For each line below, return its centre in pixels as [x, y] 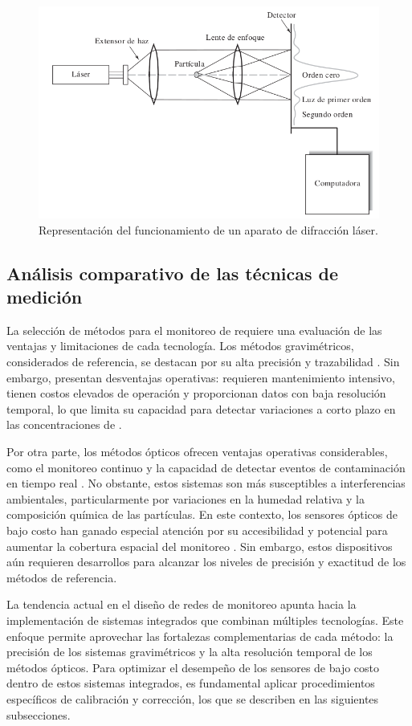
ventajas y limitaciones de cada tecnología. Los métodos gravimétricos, [180, 346]
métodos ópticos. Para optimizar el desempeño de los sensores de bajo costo [193, 667]
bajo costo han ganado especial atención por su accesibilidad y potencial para [197, 530]
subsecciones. [39, 714]
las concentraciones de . [64, 424]
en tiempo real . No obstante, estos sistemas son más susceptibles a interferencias [206, 483]
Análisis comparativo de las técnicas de [173, 273]
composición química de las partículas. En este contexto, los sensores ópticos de [202, 514]
